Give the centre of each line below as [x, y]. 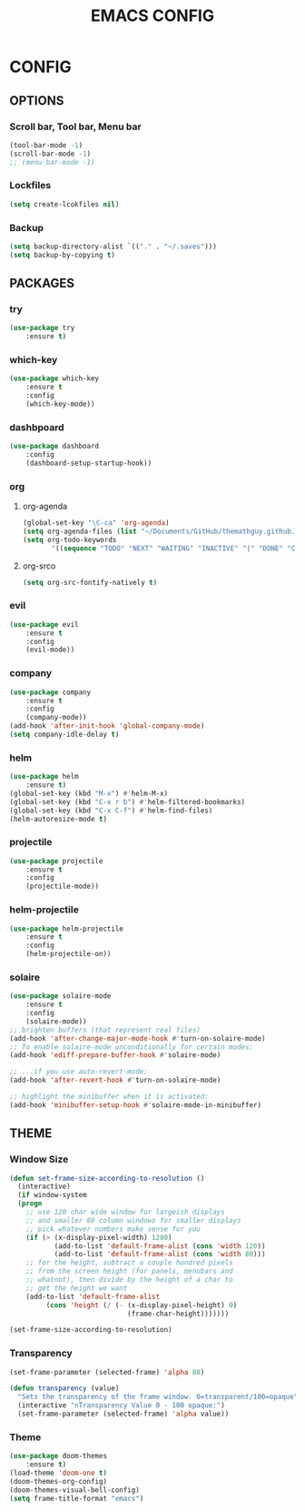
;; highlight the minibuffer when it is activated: [109, 1097]
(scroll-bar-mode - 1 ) [50, 154]
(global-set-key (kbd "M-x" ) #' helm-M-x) [89, 793]
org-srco [39, 566]
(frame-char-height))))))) [178, 1314]
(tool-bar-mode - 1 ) [46, 145]
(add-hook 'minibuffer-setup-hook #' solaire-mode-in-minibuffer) [135, 1105]
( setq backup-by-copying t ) [63, 255]
